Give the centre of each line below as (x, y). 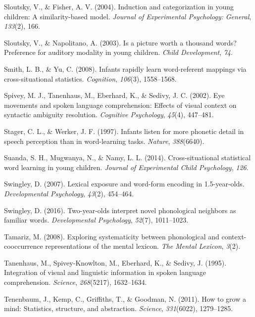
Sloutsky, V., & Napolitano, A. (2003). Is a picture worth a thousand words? (120, 42)
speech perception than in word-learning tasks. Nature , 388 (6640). (104, 141)
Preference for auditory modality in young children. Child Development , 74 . (118, 52)
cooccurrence (24, 246)
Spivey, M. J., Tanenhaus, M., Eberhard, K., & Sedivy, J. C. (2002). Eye (114, 95)
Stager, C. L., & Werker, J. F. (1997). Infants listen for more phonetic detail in (124, 131)
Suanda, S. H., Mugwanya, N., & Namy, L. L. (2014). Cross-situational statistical (127, 158)
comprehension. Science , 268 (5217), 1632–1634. (76, 282)
